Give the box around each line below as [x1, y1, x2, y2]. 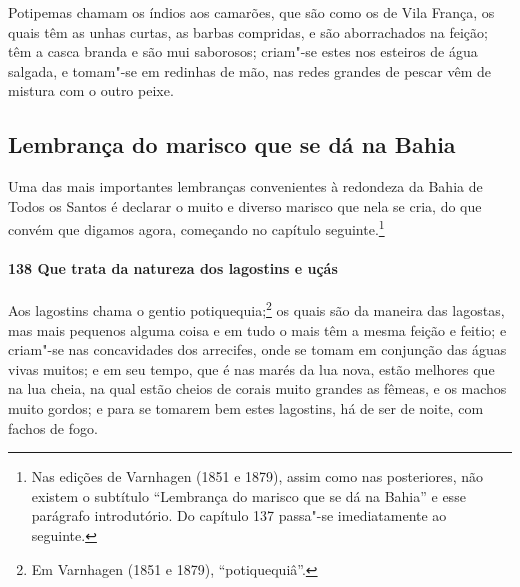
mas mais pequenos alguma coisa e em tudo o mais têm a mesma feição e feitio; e [8, 319, 507, 340]
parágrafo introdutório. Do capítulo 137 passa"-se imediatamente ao [31, 505, 447, 526]
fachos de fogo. [8, 417, 98, 438]
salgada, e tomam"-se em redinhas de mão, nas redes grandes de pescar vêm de [8, 60, 491, 81]
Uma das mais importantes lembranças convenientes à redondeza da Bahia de [8, 176, 483, 197]
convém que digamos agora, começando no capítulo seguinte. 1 [8, 216, 385, 240]
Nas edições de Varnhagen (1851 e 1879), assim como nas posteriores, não [31, 466, 484, 487]
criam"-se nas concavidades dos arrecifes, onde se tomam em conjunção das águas [8, 339, 507, 360]
